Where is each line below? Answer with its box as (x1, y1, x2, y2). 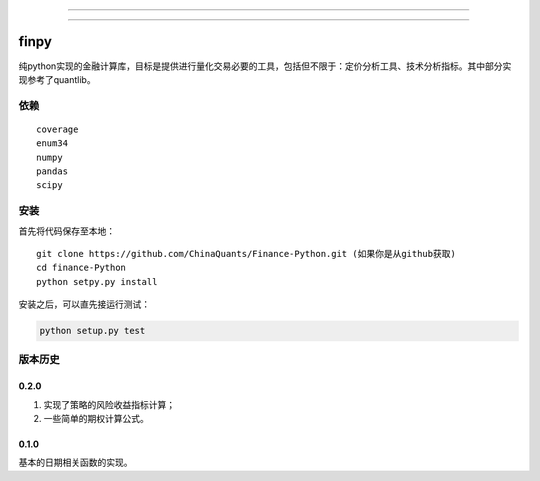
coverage (36, 123, 79, 135)
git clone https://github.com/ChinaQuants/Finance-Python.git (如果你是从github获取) (36, 248, 457, 259)
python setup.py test (39, 325, 146, 337)
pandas (36, 166, 69, 177)
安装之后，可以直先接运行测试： (18, 298, 150, 310)
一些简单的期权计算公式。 (43, 413, 149, 425)
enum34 (36, 138, 69, 149)
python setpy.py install (36, 276, 158, 287)
